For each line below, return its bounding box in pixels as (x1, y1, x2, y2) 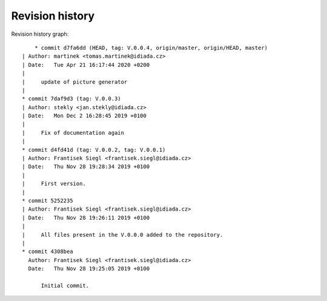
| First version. (22, 180, 86, 188)
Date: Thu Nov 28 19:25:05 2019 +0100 (28, 265, 150, 272)
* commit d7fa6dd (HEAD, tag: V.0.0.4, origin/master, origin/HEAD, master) (34, 44, 268, 51)
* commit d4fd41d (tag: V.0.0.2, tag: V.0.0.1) (22, 146, 166, 153)
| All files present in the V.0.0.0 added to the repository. (22, 231, 223, 238)
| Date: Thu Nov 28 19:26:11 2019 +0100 (22, 214, 150, 221)
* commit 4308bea (22, 248, 73, 255)
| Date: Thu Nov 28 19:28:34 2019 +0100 (22, 163, 150, 170)
